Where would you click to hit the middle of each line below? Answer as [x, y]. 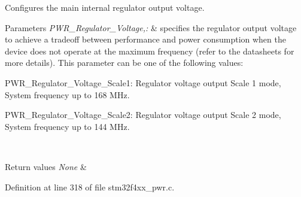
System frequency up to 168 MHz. [67, 94]
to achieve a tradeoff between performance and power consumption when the [145, 39]
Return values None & [46, 166]
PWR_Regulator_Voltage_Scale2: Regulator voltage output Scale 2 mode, [143, 115]
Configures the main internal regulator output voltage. [105, 7]
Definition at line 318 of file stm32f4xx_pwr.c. [90, 187]
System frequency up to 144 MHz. [67, 126]
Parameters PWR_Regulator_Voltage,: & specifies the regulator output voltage [151, 27]
